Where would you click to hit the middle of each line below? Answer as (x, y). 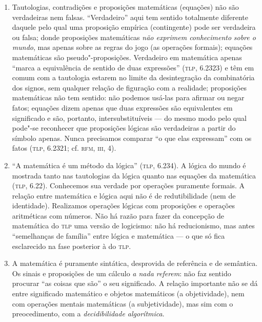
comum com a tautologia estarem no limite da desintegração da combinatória (133, 77)
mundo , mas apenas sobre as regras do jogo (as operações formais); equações (132, 47)
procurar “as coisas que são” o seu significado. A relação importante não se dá (135, 283)
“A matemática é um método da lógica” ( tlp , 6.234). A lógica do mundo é (129, 165)
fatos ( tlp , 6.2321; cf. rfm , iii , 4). (64, 148)
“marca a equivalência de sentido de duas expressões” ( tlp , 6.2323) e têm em (133, 67)
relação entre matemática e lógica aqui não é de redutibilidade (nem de (124, 195)
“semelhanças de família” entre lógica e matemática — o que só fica (118, 236)
